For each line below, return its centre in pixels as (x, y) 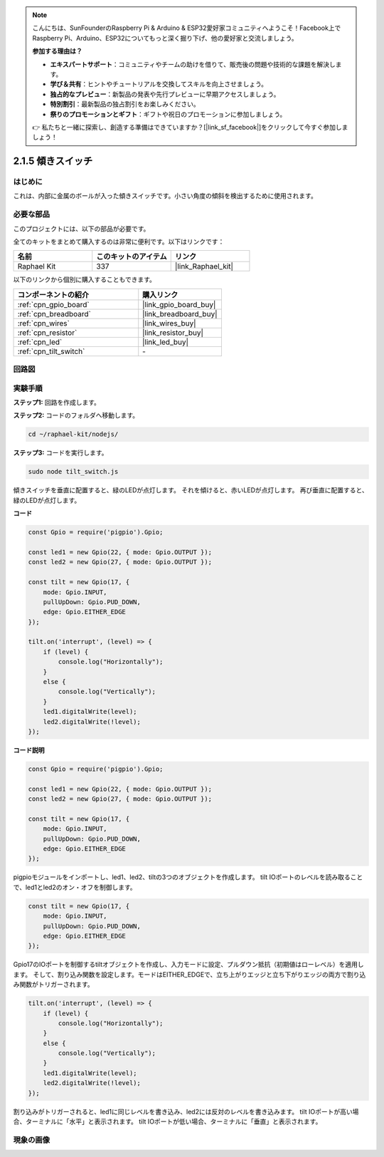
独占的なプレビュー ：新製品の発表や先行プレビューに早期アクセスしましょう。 (165, 94)
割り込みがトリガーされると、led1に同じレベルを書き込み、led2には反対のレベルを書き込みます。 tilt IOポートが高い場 (186, 1111)
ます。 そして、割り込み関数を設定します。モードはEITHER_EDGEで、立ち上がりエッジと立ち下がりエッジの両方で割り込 (190, 974)
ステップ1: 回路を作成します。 (57, 403)
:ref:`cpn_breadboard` (54, 313)
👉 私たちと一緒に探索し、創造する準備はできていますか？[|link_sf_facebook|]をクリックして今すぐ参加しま (190, 127)
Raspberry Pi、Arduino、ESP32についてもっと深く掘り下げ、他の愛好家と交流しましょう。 (165, 38)
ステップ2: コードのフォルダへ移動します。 (76, 415)
